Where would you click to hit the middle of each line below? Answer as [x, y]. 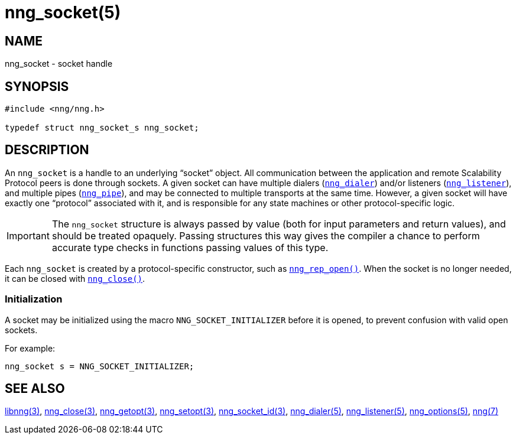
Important [28, 235]
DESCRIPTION [47, 150]
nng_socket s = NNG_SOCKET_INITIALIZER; [100, 366]
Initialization [34, 299]
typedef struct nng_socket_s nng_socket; [102, 128]
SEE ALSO [35, 389]
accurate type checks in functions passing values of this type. [190, 247]
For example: [30, 348]
